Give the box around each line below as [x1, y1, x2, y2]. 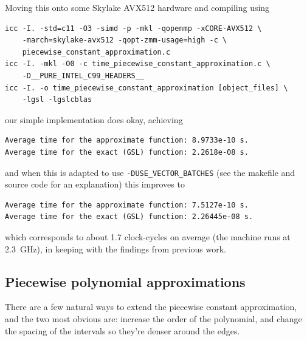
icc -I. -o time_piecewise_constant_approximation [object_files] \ [5, 83, 288, 92]
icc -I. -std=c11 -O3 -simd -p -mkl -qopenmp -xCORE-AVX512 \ [5, 24, 262, 33]
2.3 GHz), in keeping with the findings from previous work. [5, 242, 227, 255]
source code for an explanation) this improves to [5, 178, 185, 191]
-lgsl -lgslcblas [22, 95, 92, 104]
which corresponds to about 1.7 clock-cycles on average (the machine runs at [5, 230, 291, 243]
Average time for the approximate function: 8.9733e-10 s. [5, 136, 249, 145]
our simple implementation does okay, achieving [5, 113, 183, 126]
